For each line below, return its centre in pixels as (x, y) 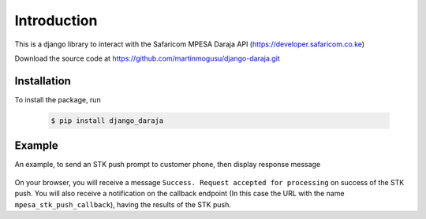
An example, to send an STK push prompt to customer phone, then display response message (168, 165)
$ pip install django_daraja (107, 121)
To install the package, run (58, 99)
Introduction (56, 20)
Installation (43, 81)
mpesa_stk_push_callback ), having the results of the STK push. (123, 204)
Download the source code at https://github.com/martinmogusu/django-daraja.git (147, 58)
